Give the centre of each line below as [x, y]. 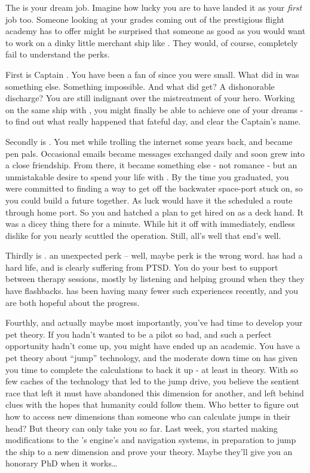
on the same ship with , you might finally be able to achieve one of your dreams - [154, 109]
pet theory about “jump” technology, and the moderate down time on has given [152, 358]
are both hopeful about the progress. [73, 302]
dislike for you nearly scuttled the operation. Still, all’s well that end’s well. [143, 235]
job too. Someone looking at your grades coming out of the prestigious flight [145, 19]
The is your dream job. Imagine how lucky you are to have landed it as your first [154, 7]
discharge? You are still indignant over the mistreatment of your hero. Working [150, 98]
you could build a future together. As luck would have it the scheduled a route [149, 200]
